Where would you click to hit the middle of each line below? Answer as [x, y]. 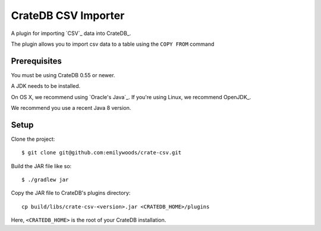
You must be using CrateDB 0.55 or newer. [63, 75]
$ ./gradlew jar [45, 180]
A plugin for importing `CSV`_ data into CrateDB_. [71, 33]
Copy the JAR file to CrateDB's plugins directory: [71, 193]
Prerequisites [36, 61]
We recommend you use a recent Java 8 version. [71, 108]
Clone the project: [33, 139]
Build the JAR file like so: [41, 166]
